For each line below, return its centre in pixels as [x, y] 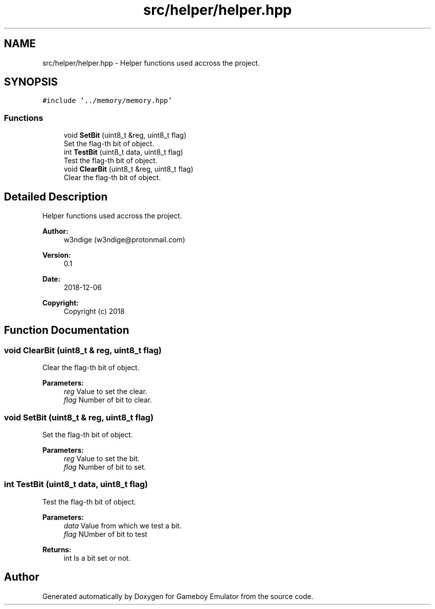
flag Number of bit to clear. [108, 400]
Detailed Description [56, 197]
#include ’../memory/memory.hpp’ [107, 101]
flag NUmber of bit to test [106, 534]
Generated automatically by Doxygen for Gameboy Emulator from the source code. [178, 596]
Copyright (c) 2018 [94, 311]
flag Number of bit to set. [105, 467]
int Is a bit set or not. [97, 558]
